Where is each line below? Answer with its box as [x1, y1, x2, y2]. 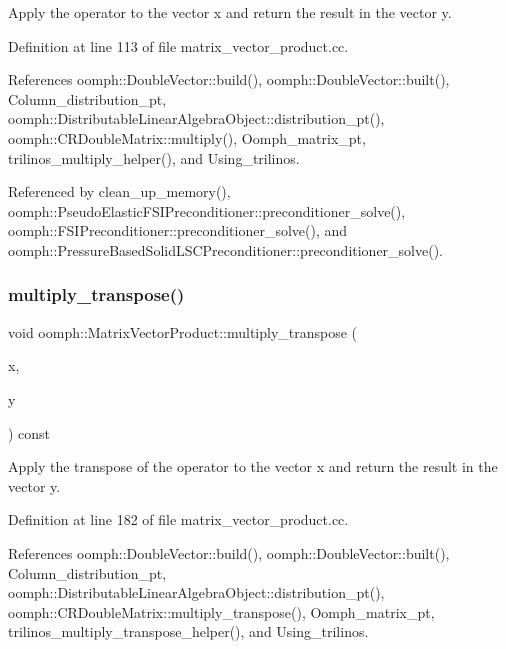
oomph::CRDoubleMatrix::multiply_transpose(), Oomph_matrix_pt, [8, 601, 435, 622]
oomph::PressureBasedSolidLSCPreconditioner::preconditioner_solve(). [8, 239, 444, 260]
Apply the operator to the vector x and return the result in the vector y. [8, 2, 452, 22]
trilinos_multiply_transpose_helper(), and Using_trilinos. [8, 621, 369, 642]
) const [8, 422, 51, 443]
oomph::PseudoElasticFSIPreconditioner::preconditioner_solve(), [8, 200, 406, 221]
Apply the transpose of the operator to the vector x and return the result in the [8, 456, 498, 477]
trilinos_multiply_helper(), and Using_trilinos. [8, 147, 300, 168]
